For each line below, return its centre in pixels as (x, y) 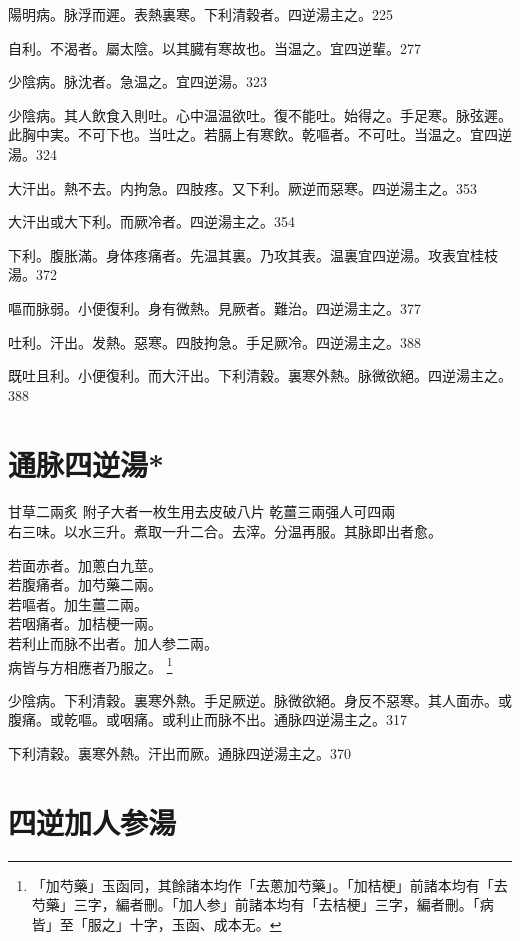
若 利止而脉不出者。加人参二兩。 (113, 643)
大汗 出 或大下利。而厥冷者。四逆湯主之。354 (151, 221)
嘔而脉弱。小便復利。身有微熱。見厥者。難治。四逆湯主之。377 (214, 307)
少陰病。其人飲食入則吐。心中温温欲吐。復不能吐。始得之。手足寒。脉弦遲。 (260, 114)
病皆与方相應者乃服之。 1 (90, 665)
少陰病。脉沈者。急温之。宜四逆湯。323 (137, 81)
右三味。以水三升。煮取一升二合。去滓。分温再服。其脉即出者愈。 (225, 531)
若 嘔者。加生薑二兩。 (78, 603)
